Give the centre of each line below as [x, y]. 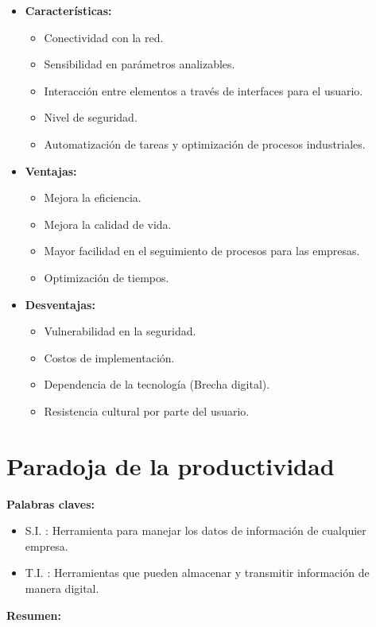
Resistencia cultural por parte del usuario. [147, 410]
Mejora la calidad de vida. [108, 224]
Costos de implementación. [109, 357]
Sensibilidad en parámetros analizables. [140, 64]
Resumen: [34, 615]
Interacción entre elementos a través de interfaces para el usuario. [204, 90]
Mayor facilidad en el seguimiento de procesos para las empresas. [202, 251]
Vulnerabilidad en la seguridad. [120, 331]
